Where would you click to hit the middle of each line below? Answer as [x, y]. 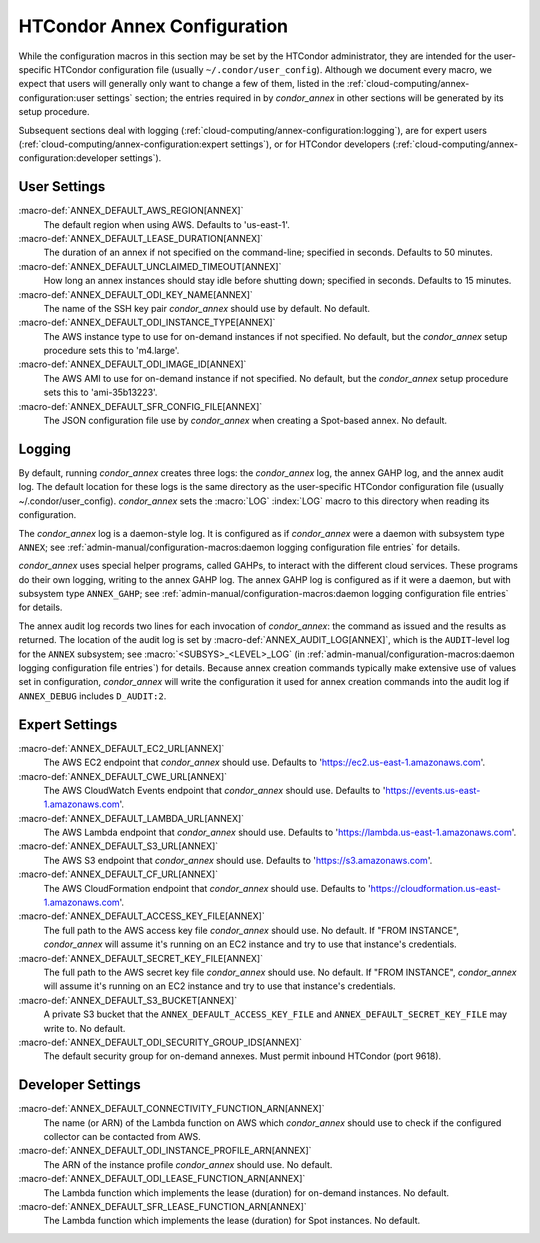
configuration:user [56, 97]
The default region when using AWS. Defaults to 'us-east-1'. [166, 224]
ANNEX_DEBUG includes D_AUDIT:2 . [92, 696]
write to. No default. [84, 1028]
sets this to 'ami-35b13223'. [100, 392]
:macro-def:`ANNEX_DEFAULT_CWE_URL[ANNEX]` [123, 776]
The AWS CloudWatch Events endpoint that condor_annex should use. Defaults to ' [214, 790]
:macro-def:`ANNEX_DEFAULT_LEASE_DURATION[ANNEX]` [141, 238]
